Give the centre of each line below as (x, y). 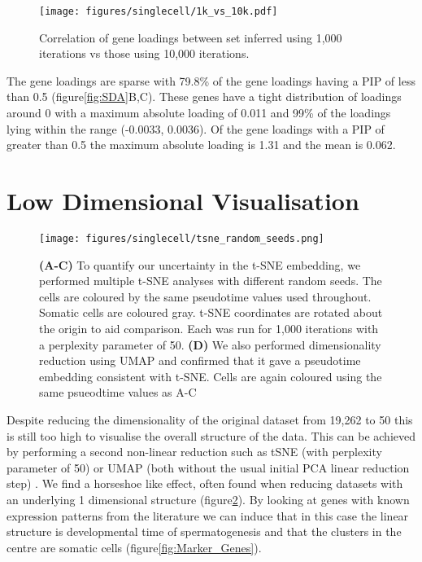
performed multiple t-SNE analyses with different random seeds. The (211, 281)
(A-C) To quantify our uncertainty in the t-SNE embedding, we (200, 264)
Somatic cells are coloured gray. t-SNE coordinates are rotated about (211, 312)
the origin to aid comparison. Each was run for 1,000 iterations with (209, 328)
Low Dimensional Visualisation (183, 200)
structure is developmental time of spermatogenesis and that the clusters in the (204, 531)
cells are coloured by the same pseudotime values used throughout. (205, 296)
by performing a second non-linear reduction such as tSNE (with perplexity (194, 452)
